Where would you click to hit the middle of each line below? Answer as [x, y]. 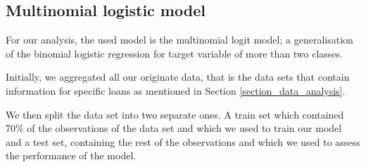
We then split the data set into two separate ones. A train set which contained [175, 114]
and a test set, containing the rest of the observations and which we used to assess [183, 141]
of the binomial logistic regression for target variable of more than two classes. [174, 53]
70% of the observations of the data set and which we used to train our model [174, 128]
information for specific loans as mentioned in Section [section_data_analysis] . [176, 90]
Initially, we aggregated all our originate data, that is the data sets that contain [178, 77]
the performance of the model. [71, 155]
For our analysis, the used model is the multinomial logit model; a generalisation [179, 40]
